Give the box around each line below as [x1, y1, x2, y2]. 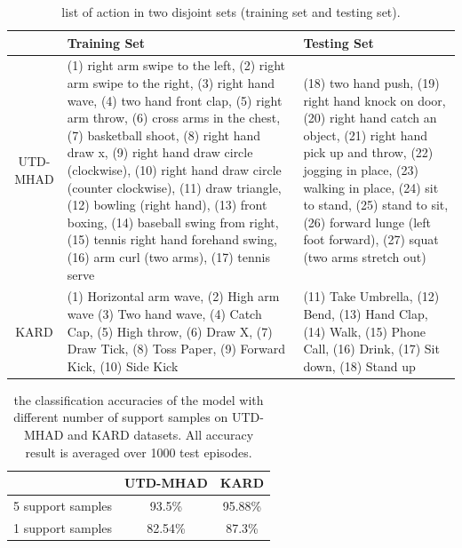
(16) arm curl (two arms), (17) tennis [67, 247, 270, 266]
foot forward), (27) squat [303, 230, 439, 249]
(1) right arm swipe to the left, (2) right [67, 56, 286, 75]
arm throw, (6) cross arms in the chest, [67, 108, 281, 127]
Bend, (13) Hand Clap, [303, 305, 428, 322]
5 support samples [13, 496, 113, 515]
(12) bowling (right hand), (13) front [67, 195, 267, 214]
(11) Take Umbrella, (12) [303, 287, 440, 306]
